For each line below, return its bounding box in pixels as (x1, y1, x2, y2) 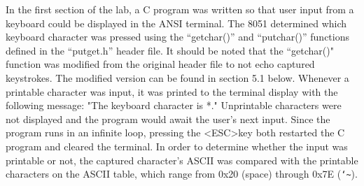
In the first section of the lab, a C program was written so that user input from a (6, 2, 354, 16)
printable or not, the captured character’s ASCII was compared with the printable (6, 152, 358, 167)
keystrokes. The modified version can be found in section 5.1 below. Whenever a (6, 70, 349, 85)
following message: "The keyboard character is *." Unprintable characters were (6, 98, 342, 113)
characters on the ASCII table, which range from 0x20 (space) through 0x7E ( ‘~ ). (6, 166, 358, 181)
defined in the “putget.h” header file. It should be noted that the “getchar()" (6, 43, 334, 57)
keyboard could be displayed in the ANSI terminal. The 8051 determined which (6, 15, 347, 30)
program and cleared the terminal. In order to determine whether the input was (6, 138, 348, 153)
